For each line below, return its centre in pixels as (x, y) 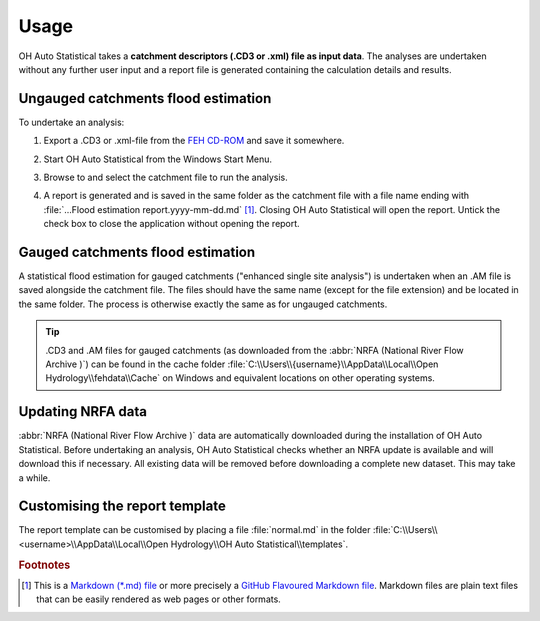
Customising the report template (122, 506)
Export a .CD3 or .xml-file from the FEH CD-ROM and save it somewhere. (194, 141)
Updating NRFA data (83, 411)
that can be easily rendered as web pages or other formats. (159, 599)
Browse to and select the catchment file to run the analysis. (166, 177)
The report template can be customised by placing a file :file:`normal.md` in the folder (194, 530)
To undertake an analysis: (71, 122)
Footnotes (44, 565)
